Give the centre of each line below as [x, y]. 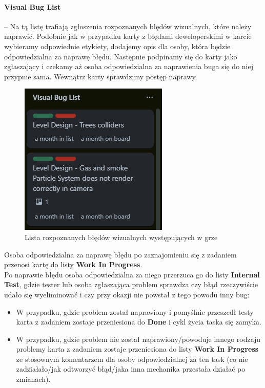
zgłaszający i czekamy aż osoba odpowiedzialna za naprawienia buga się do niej [129, 66]
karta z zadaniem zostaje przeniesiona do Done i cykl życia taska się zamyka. [139, 322]
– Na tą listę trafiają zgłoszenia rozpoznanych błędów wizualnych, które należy [128, 26]
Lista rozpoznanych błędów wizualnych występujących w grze [121, 237]
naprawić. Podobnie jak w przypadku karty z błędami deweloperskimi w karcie [128, 36]
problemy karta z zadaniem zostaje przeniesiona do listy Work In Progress [137, 349]
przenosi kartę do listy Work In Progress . [73, 264]
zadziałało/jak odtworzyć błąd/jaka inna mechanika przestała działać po [131, 369]
